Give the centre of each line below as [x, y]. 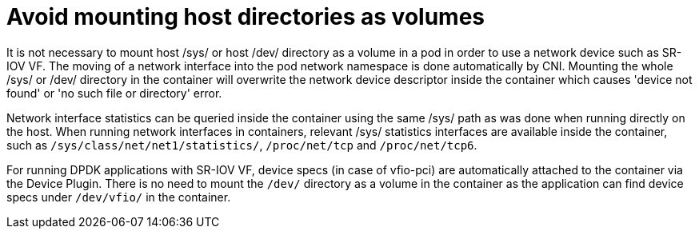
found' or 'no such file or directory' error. [114, 93]
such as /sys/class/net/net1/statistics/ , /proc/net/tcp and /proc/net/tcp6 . [242, 145]
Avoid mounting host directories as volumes [246, 17]
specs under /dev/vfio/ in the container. [119, 197]
